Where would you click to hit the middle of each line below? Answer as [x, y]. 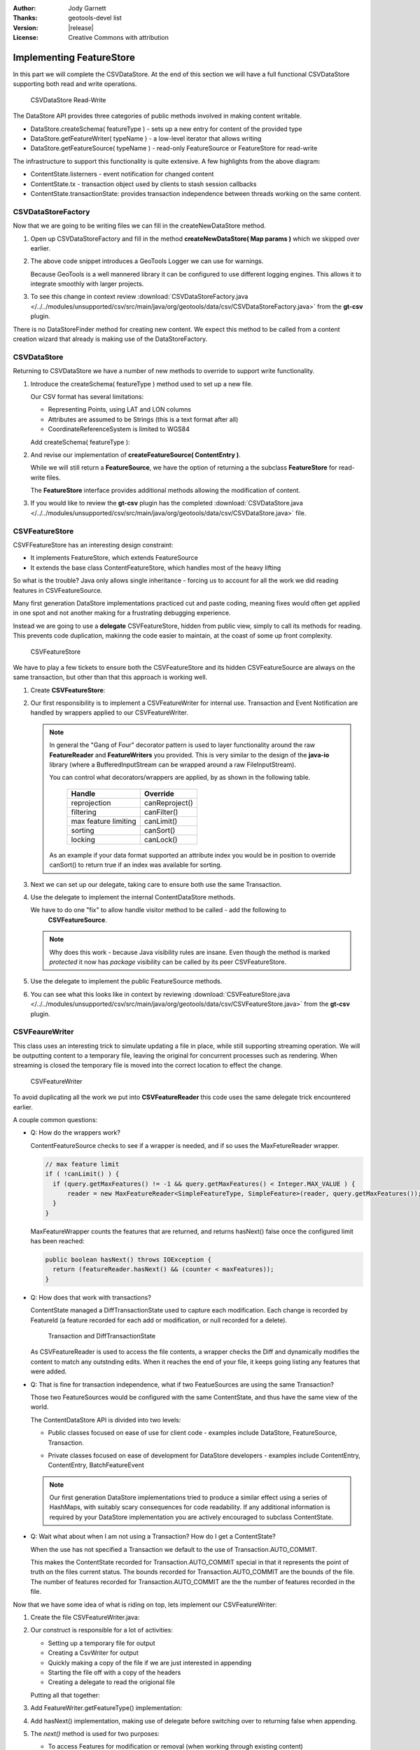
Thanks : [25, 18]
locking [83, 839]
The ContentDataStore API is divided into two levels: [106, 1420]
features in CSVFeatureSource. [58, 590]
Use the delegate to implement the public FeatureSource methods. [126, 981]
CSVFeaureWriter [43, 1032]
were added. [49, 1371]
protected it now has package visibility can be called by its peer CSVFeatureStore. [168, 962]
